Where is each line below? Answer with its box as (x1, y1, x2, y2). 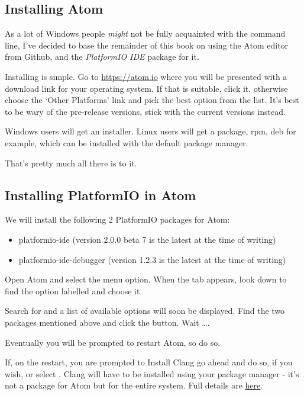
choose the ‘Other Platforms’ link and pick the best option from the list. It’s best (5, 94, 299, 106)
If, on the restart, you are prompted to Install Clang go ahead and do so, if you (5, 356, 293, 368)
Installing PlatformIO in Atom (5, 185, 196, 204)
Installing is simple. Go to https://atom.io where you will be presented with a (5, 70, 287, 82)
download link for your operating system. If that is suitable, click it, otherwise (5, 82, 288, 94)
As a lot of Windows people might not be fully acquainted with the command (5, 27, 286, 40)
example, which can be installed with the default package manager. (5, 136, 248, 149)
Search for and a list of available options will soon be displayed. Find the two (5, 304, 285, 317)
